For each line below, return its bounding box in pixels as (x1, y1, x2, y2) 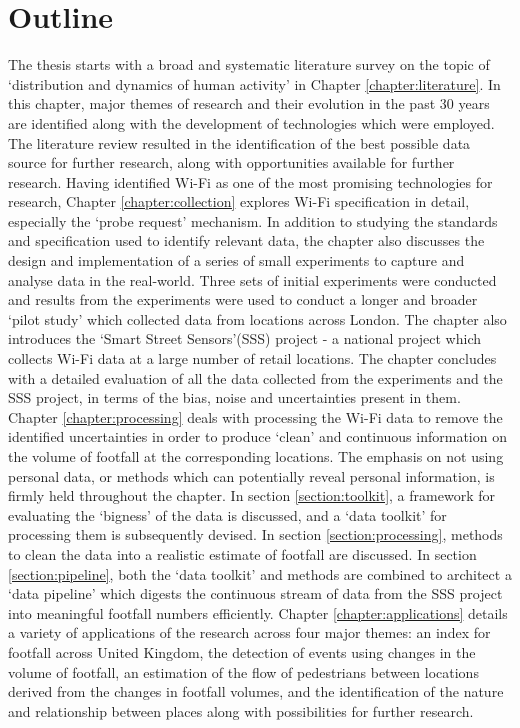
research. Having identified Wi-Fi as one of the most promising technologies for (8, 171, 493, 192)
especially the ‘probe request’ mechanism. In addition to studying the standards (8, 210, 498, 231)
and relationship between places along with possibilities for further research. (8, 700, 474, 721)
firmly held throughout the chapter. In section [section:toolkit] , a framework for (8, 485, 495, 506)
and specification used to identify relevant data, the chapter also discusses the (8, 230, 485, 251)
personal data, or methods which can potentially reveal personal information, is (8, 465, 495, 486)
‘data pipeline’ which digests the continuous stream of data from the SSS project (8, 583, 503, 604)
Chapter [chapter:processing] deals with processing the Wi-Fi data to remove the (8, 406, 503, 427)
